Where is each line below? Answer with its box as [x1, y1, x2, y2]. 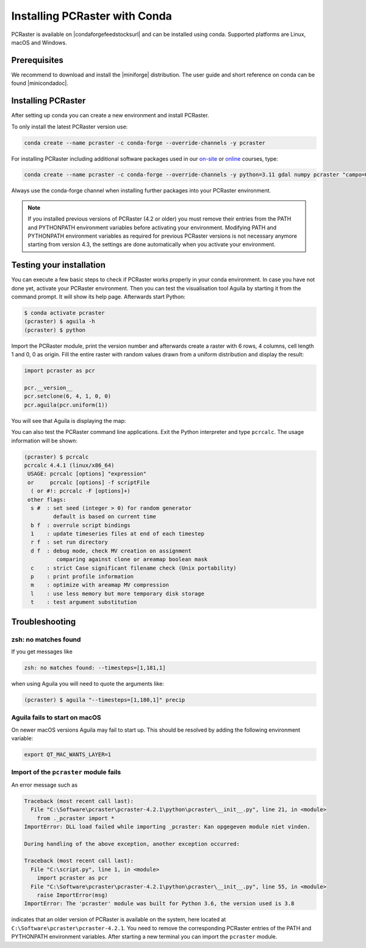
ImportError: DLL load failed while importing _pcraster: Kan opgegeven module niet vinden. [24, 823, 310, 830]
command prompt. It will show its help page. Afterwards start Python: [11, 293, 186, 301]
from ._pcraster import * [37, 815, 115, 821]
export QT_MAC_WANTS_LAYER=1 [24, 751, 112, 758]
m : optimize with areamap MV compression [30, 581, 169, 589]
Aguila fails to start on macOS [11, 713, 101, 722]
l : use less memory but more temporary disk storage [30, 590, 204, 597]
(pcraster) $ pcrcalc [24, 453, 89, 460]
